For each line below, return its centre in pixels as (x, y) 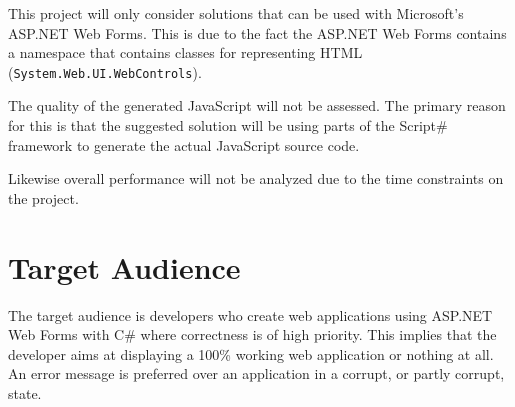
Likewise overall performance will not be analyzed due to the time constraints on (256, 178)
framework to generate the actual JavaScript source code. (184, 144)
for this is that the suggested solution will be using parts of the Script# (228, 125)
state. (25, 392)
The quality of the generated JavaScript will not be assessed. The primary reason (257, 105)
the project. (43, 197)
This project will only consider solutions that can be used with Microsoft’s (236, 13)
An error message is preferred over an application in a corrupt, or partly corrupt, (256, 373)
